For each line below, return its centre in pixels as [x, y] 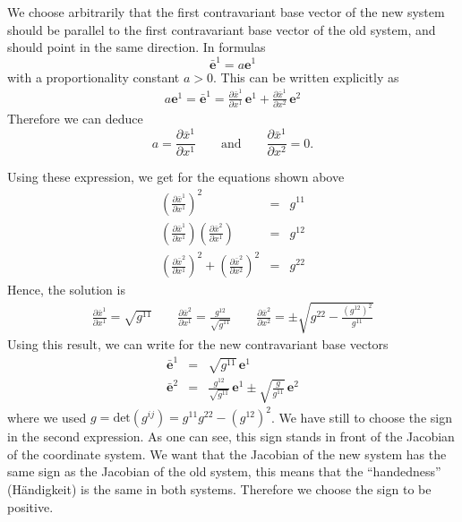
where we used [47, 417]
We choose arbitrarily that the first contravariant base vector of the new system [226, 12]
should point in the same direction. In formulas [137, 47]
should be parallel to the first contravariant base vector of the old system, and [222, 29]
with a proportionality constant [94, 77]
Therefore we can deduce [75, 119]
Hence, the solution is [66, 290]
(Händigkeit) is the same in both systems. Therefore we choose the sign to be [219, 489]
